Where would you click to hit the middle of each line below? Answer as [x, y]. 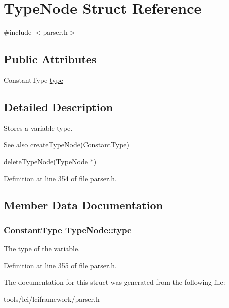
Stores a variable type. [38, 128]
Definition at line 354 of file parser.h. [60, 178]
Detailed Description [59, 107]
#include [18, 32]
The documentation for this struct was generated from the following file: [115, 282]
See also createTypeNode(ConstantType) [67, 145]
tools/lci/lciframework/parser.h [52, 299]
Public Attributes [50, 59]
